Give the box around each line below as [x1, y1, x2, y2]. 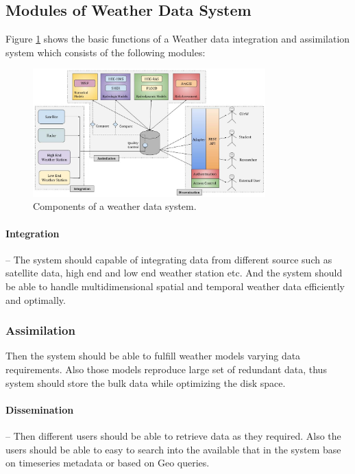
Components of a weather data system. [33, 199, 197, 213]
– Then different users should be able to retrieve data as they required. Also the [5, 429, 341, 443]
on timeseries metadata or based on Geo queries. [5, 455, 210, 470]
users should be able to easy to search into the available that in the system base [5, 442, 341, 456]
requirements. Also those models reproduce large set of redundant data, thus [5, 362, 327, 377]
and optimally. [5, 292, 66, 307]
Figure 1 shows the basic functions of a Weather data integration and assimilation [5, 32, 350, 46]
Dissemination [5, 402, 74, 416]
